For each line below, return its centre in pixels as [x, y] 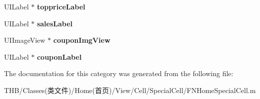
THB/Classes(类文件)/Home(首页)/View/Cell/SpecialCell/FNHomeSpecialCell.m [130, 90]
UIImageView [25, 40]
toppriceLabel [61, 6]
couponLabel [59, 56]
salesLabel [55, 23]
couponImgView [82, 40]
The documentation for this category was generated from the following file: [119, 73]
